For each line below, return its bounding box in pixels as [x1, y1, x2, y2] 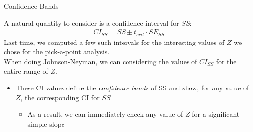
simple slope [27, 118, 65, 129]
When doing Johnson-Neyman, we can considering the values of [4, 56, 197, 66]
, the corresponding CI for [20, 92, 100, 102]
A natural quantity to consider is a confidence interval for [4, 17, 179, 28]
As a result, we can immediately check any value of [27, 109, 183, 119]
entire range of [4, 66, 48, 76]
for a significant [192, 109, 240, 119]
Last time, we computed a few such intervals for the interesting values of [4, 37, 225, 47]
